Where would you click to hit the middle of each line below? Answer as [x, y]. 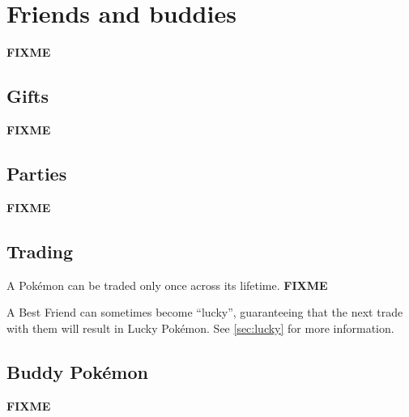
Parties [37, 173]
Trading [40, 251]
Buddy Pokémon [77, 371]
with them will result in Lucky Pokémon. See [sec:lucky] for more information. [200, 328]
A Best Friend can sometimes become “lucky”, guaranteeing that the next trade [205, 312]
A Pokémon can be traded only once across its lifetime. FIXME [167, 285]
